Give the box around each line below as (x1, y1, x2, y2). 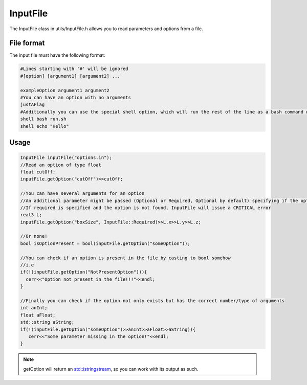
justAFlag (20, 102, 45, 107)
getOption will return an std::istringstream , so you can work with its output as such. (23, 366, 199, 372)
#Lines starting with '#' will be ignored (20, 66, 128, 72)
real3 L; (20, 212, 42, 218)
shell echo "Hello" (20, 123, 69, 129)
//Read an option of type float (20, 162, 102, 168)
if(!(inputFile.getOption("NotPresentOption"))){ (20, 269, 147, 275)
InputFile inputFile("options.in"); (20, 155, 113, 161)
